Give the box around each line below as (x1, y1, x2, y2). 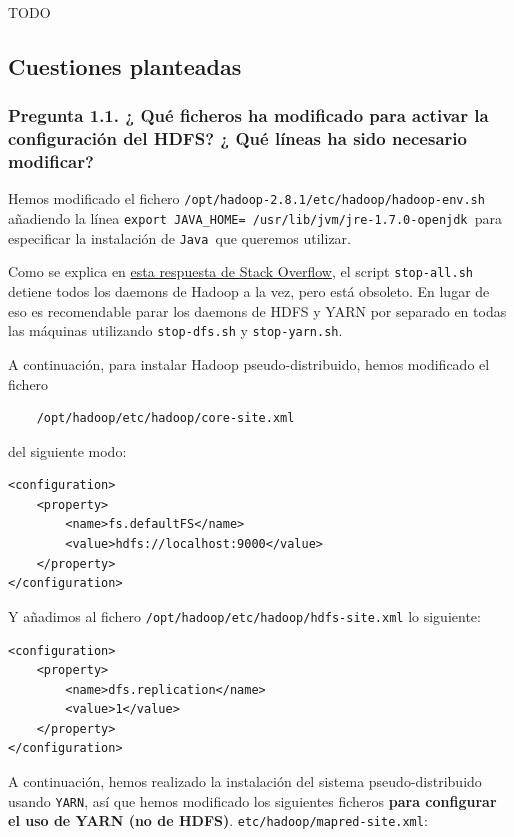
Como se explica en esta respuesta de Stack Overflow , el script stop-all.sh (8, 261, 473, 282)
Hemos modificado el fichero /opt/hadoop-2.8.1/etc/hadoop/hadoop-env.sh (8, 188, 485, 209)
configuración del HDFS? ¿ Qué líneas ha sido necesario (8, 126, 467, 151)
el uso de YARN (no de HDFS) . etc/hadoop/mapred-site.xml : (8, 810, 428, 831)
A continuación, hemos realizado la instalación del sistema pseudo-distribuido (8, 771, 482, 792)
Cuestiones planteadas (8, 50, 242, 81)
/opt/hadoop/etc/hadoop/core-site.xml (36, 411, 295, 426)
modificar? (8, 149, 94, 174)
